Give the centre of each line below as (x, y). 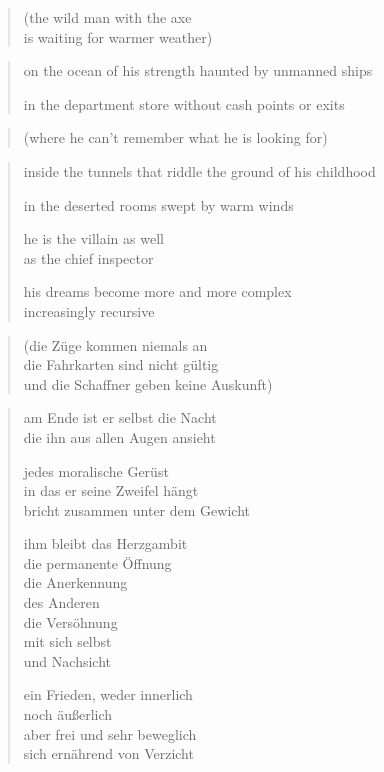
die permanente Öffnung (97, 562)
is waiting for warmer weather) (118, 36)
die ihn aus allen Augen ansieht (119, 436)
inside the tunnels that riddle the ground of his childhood (199, 170)
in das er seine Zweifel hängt (111, 490)
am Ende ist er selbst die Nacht (120, 417)
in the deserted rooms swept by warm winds (158, 204)
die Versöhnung (70, 621)
